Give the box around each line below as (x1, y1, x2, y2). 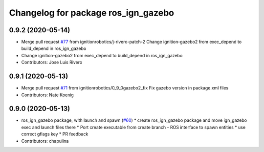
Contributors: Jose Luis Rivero (21, 59, 83, 65)
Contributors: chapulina (21, 138, 69, 144)
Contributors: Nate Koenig (21, 92, 74, 98)
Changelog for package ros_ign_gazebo (9, 7, 175, 18)
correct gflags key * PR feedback (21, 131, 88, 137)
